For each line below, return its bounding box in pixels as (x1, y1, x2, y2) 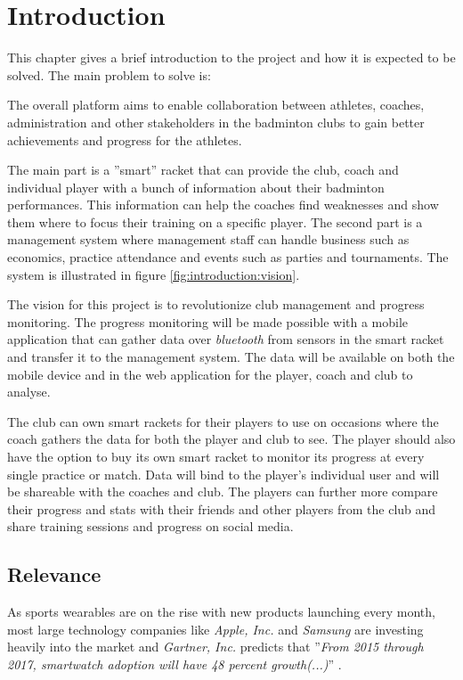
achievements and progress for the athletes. (7, 130, 242, 149)
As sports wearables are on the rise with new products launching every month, (7, 602, 435, 621)
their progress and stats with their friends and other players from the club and (7, 499, 436, 518)
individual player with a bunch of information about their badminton (7, 177, 385, 196)
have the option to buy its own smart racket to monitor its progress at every (7, 447, 425, 465)
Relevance (7, 561, 102, 588)
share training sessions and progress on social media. (7, 517, 294, 536)
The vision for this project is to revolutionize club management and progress (7, 295, 425, 314)
